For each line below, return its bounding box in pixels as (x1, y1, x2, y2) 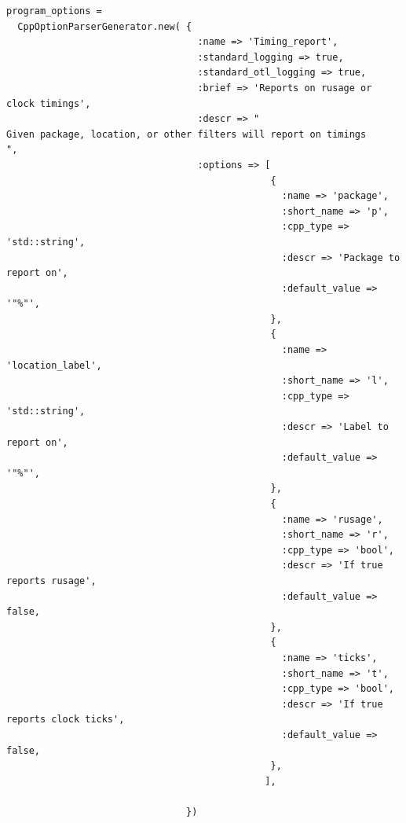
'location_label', (6, 359, 102, 371)
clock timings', (6, 97, 91, 109)
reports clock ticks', (6, 714, 125, 726)
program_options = (6, 6, 102, 17)
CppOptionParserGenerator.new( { (17, 20, 192, 32)
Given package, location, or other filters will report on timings (6, 128, 367, 140)
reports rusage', (6, 575, 97, 586)
